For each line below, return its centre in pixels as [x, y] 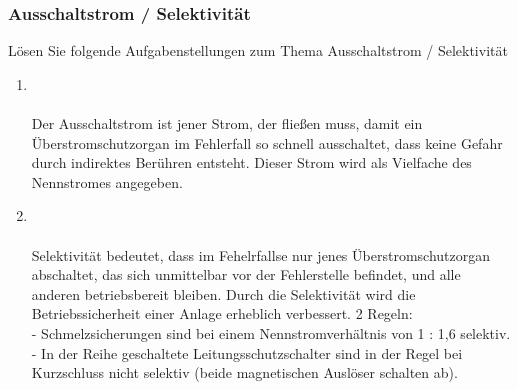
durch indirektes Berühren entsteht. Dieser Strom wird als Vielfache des [251, 162]
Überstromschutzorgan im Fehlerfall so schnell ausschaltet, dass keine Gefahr [267, 142]
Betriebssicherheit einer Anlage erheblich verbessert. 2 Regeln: [222, 313]
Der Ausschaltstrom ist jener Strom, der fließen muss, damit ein [227, 123]
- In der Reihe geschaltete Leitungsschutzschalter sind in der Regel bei [247, 352]
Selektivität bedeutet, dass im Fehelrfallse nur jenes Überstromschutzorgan [260, 254]
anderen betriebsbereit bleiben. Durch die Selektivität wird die [223, 293]
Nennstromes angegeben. [107, 181]
